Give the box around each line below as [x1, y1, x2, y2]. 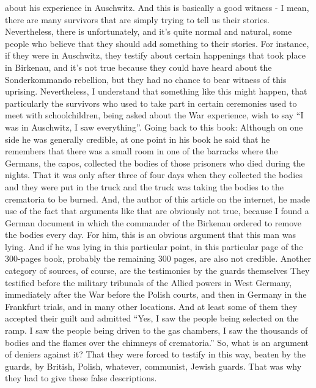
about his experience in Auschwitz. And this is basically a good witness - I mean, [5, 1, 309, 13]
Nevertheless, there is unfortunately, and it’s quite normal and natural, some [5, 25, 292, 38]
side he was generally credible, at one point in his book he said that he [5, 132, 270, 145]
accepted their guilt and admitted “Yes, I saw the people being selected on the [5, 312, 299, 325]
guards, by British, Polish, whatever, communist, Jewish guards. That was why [5, 359, 302, 372]
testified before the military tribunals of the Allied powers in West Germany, [5, 276, 292, 289]
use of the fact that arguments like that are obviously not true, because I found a [5, 204, 309, 217]
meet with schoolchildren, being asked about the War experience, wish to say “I [5, 109, 304, 121]
